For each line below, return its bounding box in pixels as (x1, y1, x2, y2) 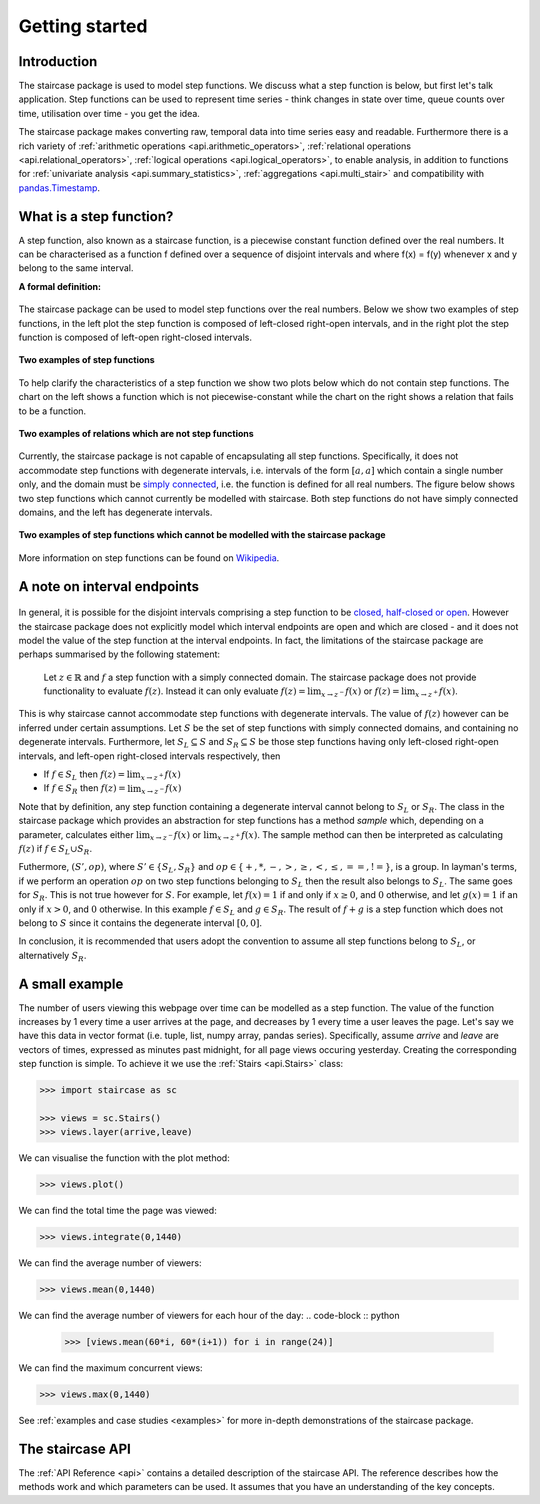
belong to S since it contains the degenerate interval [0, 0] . (18, 916, 262, 929)
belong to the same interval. (18, 262, 134, 274)
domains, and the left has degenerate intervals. (18, 506, 213, 518)
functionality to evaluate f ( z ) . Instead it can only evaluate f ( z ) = (43, 685, 306, 697)
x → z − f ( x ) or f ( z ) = (321, 685, 400, 699)
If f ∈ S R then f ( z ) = (43, 782, 127, 797)
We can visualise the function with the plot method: (18, 1152, 230, 1164)
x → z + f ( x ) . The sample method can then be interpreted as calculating (216, 828, 504, 843)
